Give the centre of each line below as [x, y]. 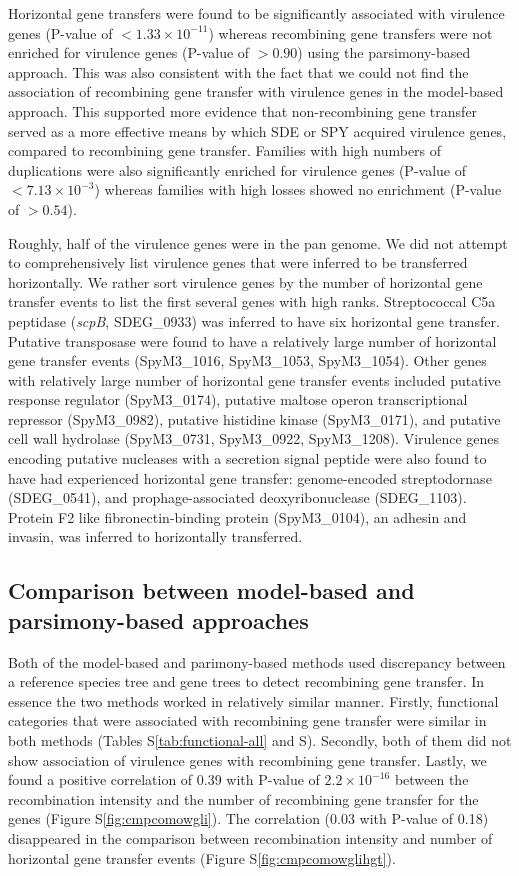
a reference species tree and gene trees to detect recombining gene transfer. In [246, 681]
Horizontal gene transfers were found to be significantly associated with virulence [256, 13]
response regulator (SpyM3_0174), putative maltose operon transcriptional [238, 399]
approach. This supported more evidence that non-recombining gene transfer [243, 110]
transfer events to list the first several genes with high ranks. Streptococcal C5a [252, 301]
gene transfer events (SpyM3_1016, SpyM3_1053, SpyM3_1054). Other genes [247, 360]
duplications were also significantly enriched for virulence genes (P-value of [237, 169]
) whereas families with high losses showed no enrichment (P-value [298, 189]
